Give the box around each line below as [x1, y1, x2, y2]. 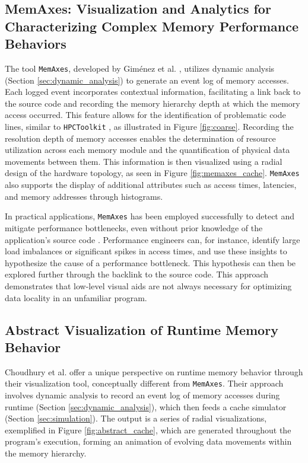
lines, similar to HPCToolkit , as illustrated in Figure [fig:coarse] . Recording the [5, 120, 294, 133]
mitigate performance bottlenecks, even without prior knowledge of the [5, 221, 263, 234]
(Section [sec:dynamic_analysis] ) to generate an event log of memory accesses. [5, 74, 289, 86]
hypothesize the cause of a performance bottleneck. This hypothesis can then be [5, 256, 296, 269]
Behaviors [5, 34, 66, 53]
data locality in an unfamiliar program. [5, 291, 147, 304]
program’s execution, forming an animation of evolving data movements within [5, 435, 292, 448]
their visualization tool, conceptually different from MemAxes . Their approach [5, 377, 284, 389]
